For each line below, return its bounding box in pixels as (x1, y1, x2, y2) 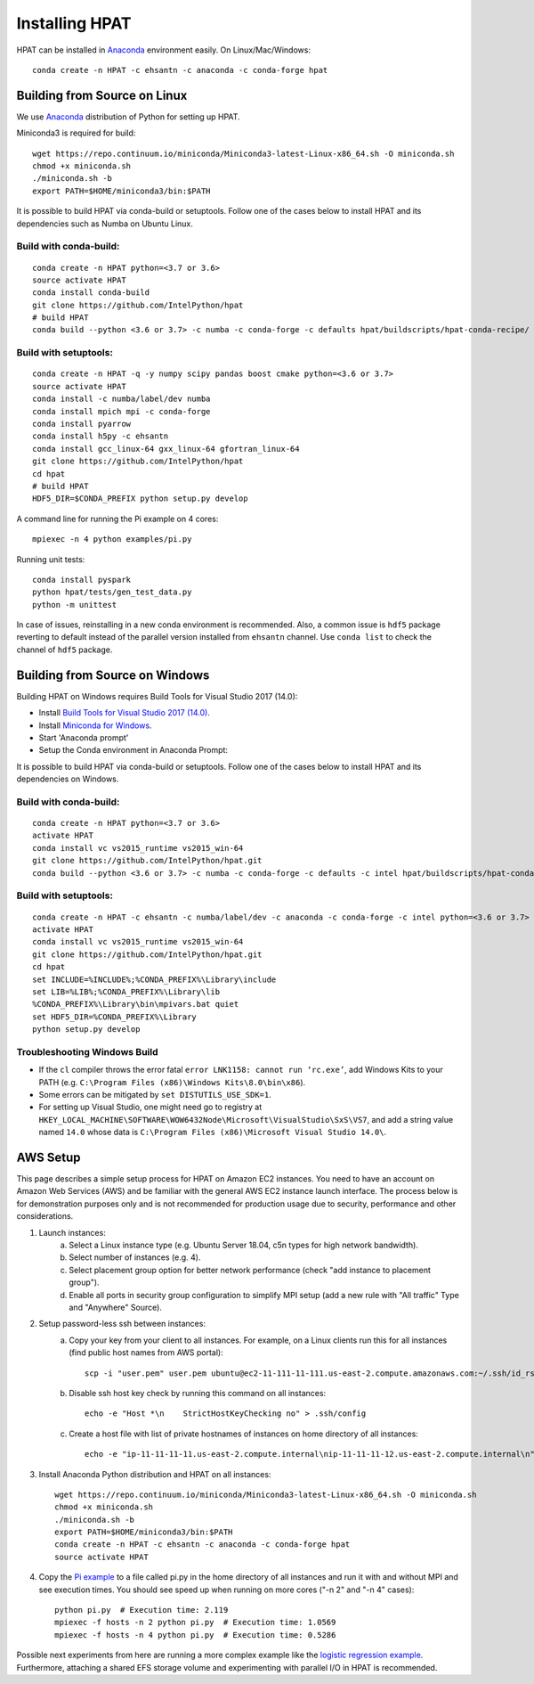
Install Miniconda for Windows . (38, 720, 152, 731)
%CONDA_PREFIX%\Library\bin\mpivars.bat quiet (32, 999, 239, 1010)
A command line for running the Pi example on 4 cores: (16, 513, 219, 524)
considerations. (16, 1211, 74, 1222)
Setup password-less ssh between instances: (38, 1319, 206, 1329)
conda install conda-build (32, 288, 150, 298)
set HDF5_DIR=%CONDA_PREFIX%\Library (32, 1011, 198, 1022)
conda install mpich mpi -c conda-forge (32, 406, 211, 416)
